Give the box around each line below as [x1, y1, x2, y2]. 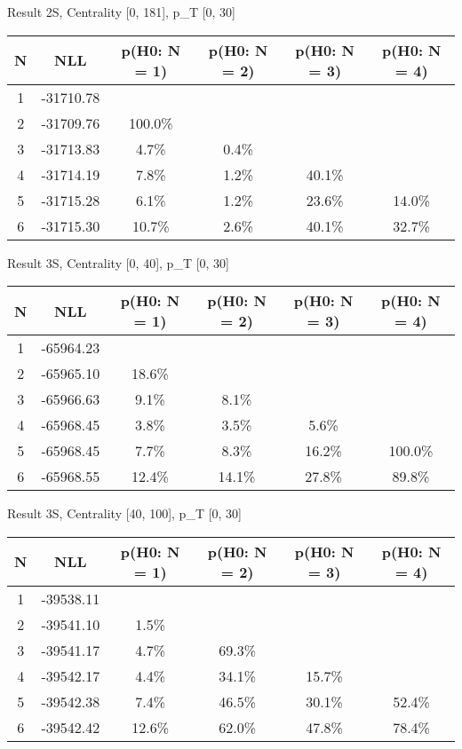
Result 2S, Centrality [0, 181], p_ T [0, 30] [7, 3, 235, 20]
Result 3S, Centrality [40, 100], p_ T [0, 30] [7, 504, 242, 523]
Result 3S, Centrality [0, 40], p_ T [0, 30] [7, 253, 229, 272]
